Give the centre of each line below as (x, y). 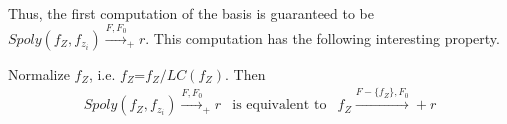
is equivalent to (279, 105)
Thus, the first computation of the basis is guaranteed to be (191, 13)
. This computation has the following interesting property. (322, 37)
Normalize (39, 73)
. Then (245, 73)
